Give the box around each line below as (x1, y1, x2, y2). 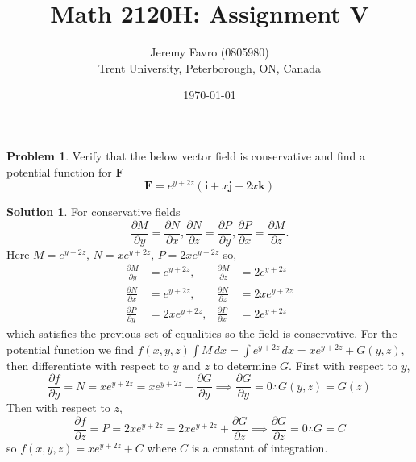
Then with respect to (6, 399, 110, 416)
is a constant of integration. (191, 439, 328, 456)
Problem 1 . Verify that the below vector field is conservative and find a (6, 147, 365, 164)
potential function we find (6, 340, 134, 357)
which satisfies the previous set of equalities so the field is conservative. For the (6, 325, 397, 341)
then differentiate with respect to (6, 356, 169, 373)
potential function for (6, 163, 112, 180)
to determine (213, 356, 277, 373)
